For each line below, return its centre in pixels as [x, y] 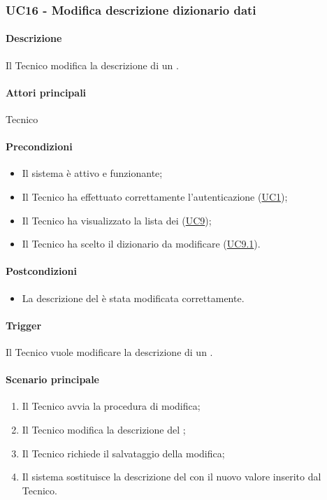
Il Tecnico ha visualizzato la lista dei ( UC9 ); [117, 220]
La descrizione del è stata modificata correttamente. [133, 298]
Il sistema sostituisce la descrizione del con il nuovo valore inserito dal [172, 477]
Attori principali [46, 92]
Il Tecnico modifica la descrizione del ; [104, 429]
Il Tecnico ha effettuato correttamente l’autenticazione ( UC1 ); [155, 197]
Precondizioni [39, 147]
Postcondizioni [41, 271]
